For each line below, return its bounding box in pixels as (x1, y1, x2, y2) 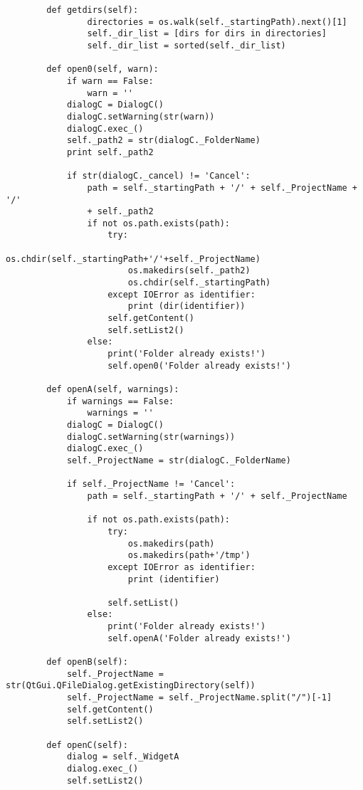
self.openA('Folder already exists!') (107, 633, 291, 643)
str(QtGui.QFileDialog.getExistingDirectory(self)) (6, 680, 256, 691)
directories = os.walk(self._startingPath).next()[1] (87, 16, 347, 27)
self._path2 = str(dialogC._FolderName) (66, 135, 261, 146)
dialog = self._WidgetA (66, 752, 179, 762)
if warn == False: (66, 75, 154, 86)
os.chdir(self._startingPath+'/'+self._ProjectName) (6, 253, 261, 264)
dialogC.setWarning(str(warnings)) (66, 431, 236, 442)
